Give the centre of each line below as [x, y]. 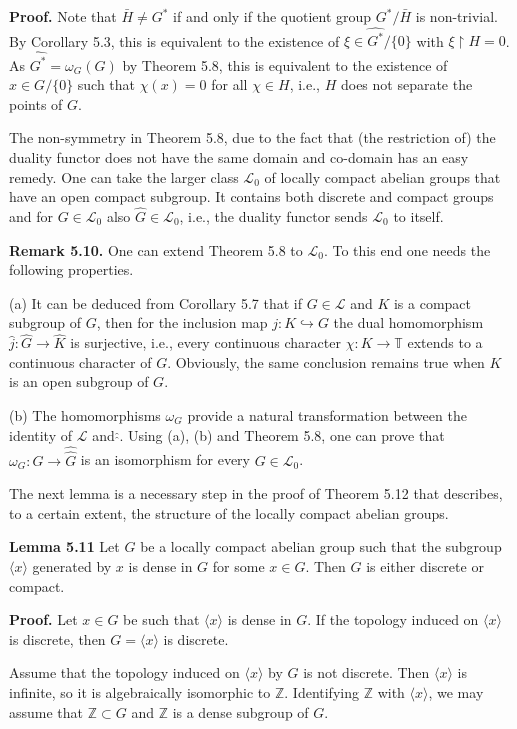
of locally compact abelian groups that [382, 176]
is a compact [432, 302]
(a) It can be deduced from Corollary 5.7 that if [155, 302]
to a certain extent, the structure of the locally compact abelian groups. [229, 512]
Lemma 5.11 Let [64, 546]
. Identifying [321, 691]
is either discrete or [425, 565]
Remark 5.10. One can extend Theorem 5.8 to [156, 249]
